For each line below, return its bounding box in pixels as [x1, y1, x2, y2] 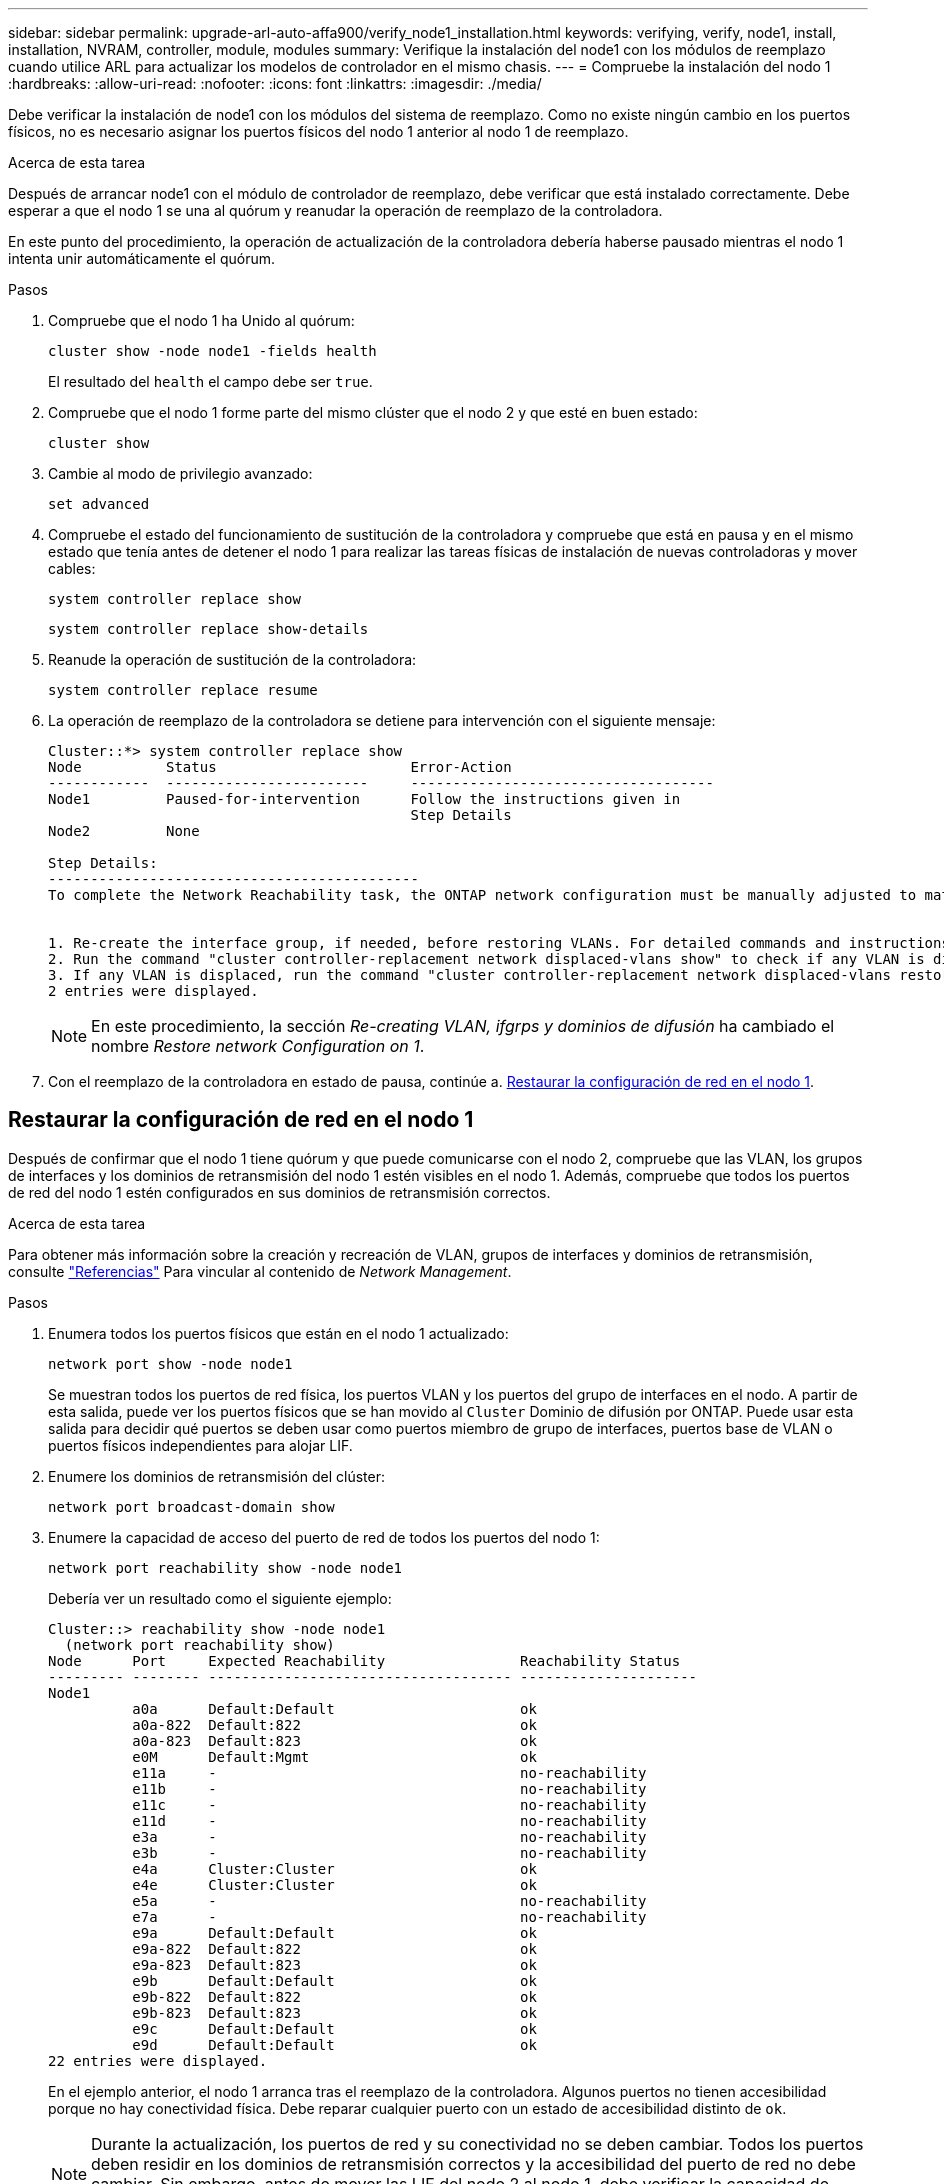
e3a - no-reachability [132, 1828, 647, 1845]
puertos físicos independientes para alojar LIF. [48, 1436, 353, 1454]
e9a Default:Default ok [132, 1924, 537, 1941]
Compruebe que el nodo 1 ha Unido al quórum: [48, 312, 355, 329]
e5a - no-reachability [132, 1892, 647, 1909]
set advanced [48, 496, 150, 512]
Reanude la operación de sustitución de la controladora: [48, 651, 417, 668]
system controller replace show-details [48, 621, 369, 637]
